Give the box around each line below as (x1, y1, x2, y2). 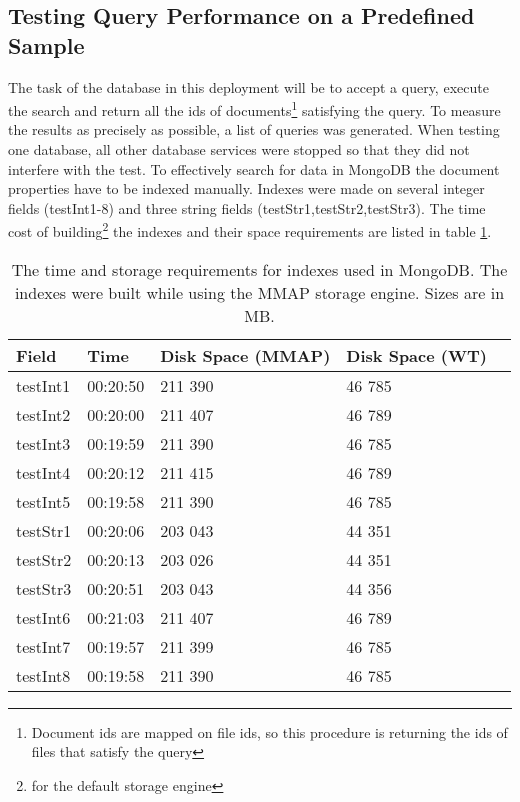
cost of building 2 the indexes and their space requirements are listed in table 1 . (8, 218, 492, 242)
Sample (8, 29, 85, 60)
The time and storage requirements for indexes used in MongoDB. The (11, 257, 508, 281)
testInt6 (16, 605, 71, 629)
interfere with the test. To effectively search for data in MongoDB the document (8, 158, 500, 179)
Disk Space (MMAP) (160, 343, 331, 367)
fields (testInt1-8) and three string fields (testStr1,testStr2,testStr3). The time (8, 197, 486, 218)
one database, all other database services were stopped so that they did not (8, 139, 470, 160)
